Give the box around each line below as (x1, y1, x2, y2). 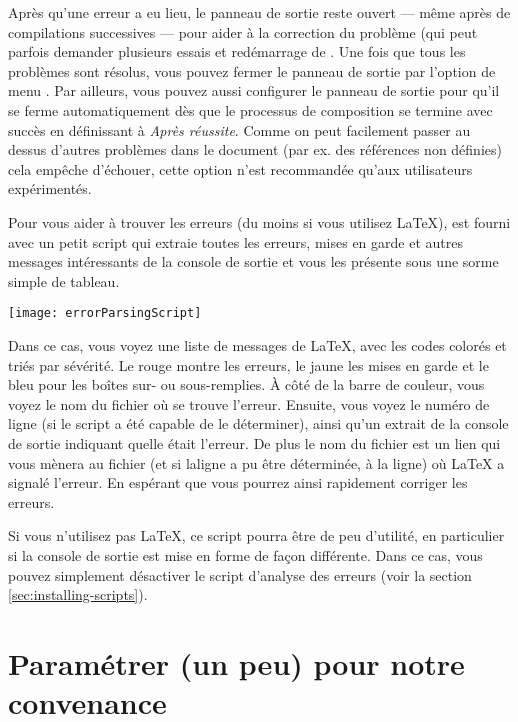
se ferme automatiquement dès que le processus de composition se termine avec (8, 99, 493, 120)
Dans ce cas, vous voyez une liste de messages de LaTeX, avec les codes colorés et (8, 334, 507, 355)
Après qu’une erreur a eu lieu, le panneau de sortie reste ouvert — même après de (8, 2, 511, 22)
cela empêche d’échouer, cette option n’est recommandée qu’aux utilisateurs (8, 158, 473, 179)
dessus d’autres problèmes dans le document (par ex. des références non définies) (8, 139, 502, 160)
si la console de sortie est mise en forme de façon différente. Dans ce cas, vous (8, 544, 483, 565)
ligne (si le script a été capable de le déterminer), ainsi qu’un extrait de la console (8, 413, 509, 434)
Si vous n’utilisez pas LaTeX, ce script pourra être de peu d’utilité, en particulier (8, 525, 505, 546)
